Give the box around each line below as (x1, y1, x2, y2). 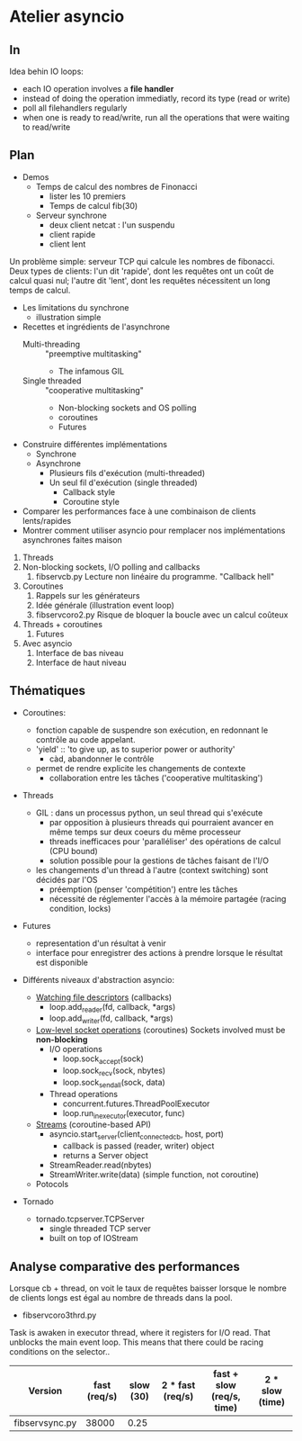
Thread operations (49, 1088, 119, 1099)
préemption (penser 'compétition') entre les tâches (49, 884, 238, 895)
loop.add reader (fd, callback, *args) (49, 1001, 176, 1014)
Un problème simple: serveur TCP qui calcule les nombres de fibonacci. (9, 256, 276, 266)
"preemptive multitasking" (44, 348, 142, 359)
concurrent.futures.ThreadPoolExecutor (62, 1098, 210, 1109)
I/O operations (49, 1044, 103, 1055)
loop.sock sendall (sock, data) (62, 1076, 166, 1090)
